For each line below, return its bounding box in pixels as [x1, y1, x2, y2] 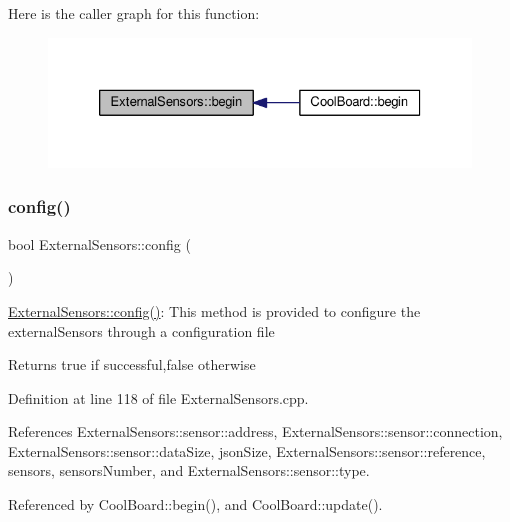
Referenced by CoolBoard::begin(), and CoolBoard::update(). [8, 494, 383, 515]
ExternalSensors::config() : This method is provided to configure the [8, 300, 421, 321]
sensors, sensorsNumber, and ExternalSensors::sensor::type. [8, 460, 370, 481]
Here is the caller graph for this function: [8, 3, 260, 23]
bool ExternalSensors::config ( [8, 233, 191, 254]
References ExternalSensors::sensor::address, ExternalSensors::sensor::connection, [8, 421, 503, 442]
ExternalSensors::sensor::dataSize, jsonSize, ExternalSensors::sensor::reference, [8, 440, 486, 461]
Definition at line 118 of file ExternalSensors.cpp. [8, 387, 309, 408]
